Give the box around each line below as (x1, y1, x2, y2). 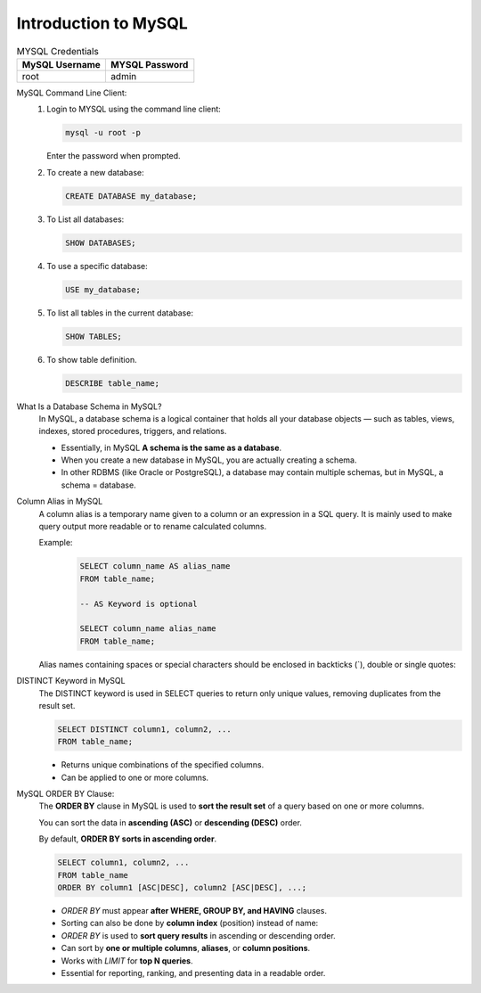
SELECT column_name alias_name (79, 624, 217, 634)
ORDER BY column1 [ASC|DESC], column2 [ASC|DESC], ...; (57, 882, 307, 892)
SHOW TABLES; (65, 331, 122, 341)
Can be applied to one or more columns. (61, 772, 209, 783)
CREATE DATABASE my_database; (65, 191, 198, 201)
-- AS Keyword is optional (79, 598, 198, 609)
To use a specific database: (46, 260, 148, 271)
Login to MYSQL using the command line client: (46, 103, 222, 115)
